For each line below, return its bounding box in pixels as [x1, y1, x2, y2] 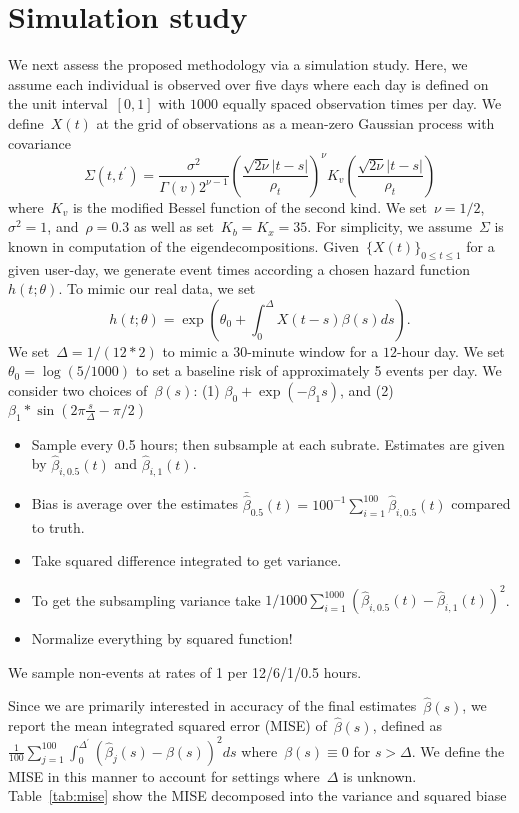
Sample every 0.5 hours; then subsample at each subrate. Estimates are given [31, 433, 505, 454]
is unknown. [342, 765, 417, 786]
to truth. [31, 516, 85, 537]
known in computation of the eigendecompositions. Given [8, 235, 360, 256]
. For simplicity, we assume [307, 216, 472, 237]
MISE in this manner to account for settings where [8, 765, 320, 786]
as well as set [133, 216, 214, 237]
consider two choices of [8, 379, 148, 400]
